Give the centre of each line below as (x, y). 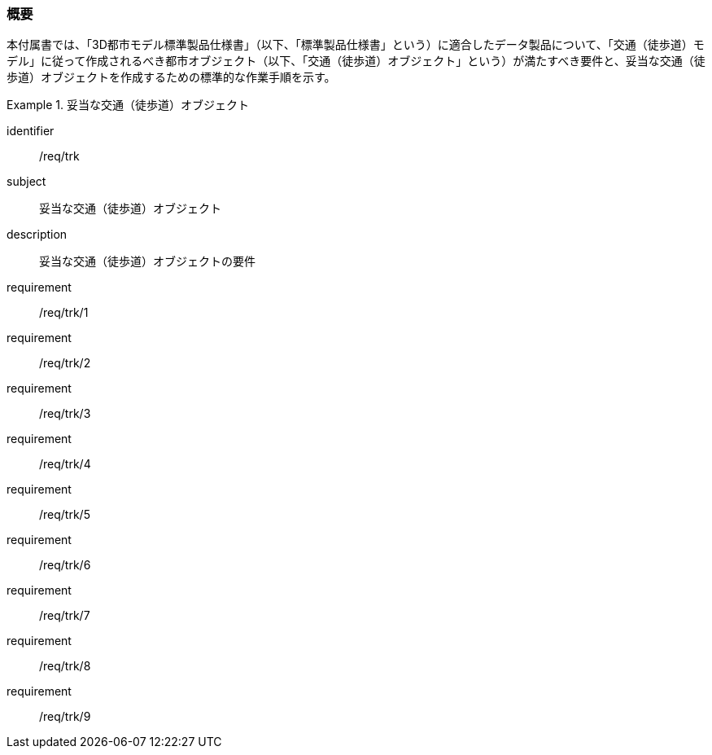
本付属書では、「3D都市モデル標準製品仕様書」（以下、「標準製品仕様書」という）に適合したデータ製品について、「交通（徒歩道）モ (356, 45)
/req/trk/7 (65, 616)
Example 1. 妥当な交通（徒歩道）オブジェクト (128, 105)
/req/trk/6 (65, 565)
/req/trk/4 (65, 464)
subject (26, 182)
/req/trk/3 (65, 414)
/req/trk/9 (65, 717)
